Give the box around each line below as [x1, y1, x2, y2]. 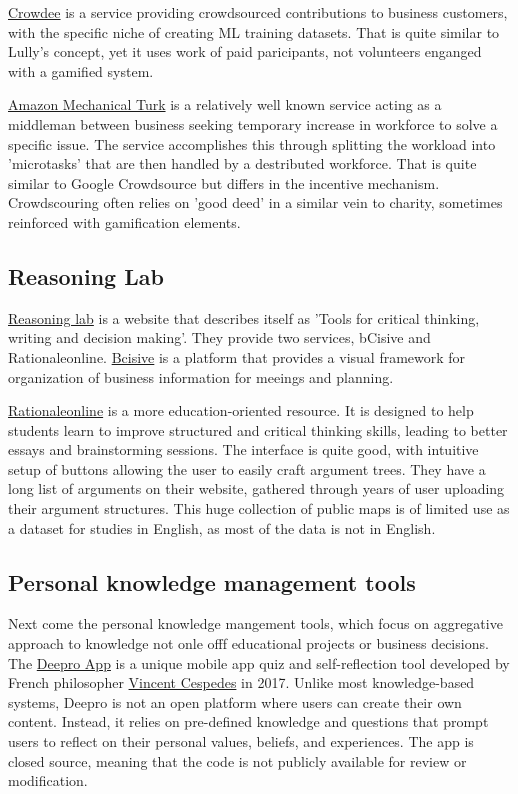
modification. [8, 770, 88, 791]
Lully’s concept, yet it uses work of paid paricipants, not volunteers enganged [8, 41, 482, 62]
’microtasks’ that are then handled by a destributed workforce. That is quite [8, 153, 477, 174]
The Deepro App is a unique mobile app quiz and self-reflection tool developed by [8, 652, 510, 673]
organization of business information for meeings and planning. [8, 366, 394, 387]
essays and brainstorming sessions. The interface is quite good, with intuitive [8, 439, 479, 460]
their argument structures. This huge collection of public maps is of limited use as [8, 498, 510, 519]
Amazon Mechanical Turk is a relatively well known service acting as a [8, 94, 442, 115]
